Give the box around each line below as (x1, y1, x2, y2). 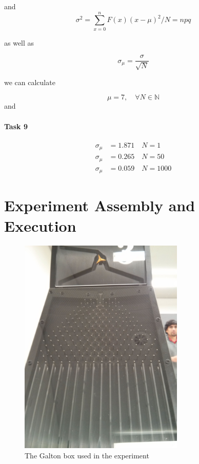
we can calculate (4, 76, 55, 87)
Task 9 (4, 120, 28, 131)
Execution (4, 215, 76, 236)
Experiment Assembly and (4, 195, 195, 216)
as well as (4, 37, 34, 48)
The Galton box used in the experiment (25, 450, 149, 460)
